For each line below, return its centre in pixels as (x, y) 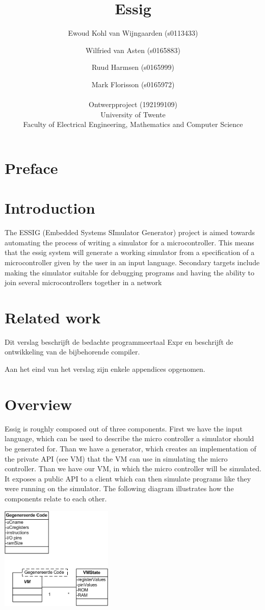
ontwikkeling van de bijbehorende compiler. (72, 352)
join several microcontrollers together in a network (83, 282)
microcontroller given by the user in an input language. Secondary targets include (132, 262)
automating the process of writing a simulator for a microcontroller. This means (129, 242)
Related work (53, 317)
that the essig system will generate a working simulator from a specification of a (130, 252)
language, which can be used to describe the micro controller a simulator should (129, 438)
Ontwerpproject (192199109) (133, 104)
